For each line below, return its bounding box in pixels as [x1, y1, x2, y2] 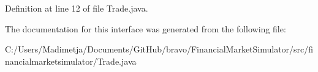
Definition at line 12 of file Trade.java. [5, 2, 148, 14]
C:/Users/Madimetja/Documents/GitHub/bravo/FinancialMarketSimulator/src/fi [5, 43, 314, 56]
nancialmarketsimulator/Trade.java [5, 54, 137, 67]
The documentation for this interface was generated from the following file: [5, 22, 286, 35]
